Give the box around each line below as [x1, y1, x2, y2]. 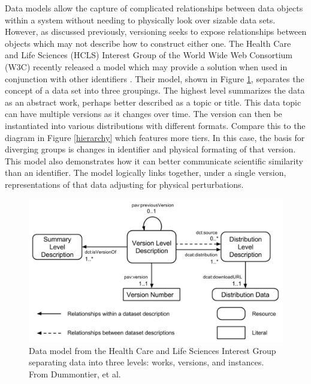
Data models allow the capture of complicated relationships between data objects [5, 2, 303, 14]
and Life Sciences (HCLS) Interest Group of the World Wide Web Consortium [5, 49, 293, 61]
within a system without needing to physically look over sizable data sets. [5, 13, 276, 26]
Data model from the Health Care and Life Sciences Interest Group [29, 344, 276, 356]
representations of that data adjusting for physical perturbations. [5, 178, 244, 190]
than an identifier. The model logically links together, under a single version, [5, 166, 286, 179]
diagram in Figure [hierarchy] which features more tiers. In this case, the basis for [5, 131, 305, 143]
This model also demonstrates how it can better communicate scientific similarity [5, 154, 303, 167]
